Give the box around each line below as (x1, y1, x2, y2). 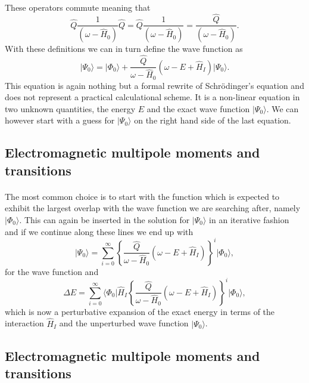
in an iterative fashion (209, 214, 289, 226)
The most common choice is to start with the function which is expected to (5, 190, 280, 202)
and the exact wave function (146, 102, 250, 115)
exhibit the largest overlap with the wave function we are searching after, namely (5, 202, 301, 214)
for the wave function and (5, 265, 99, 277)
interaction (5, 317, 44, 329)
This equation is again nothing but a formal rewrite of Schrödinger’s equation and (5, 79, 304, 91)
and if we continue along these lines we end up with (5, 225, 193, 237)
